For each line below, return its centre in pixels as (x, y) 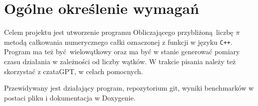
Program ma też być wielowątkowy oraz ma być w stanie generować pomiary (122, 52)
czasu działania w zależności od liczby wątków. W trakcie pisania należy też (120, 61)
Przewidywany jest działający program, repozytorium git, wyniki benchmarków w (129, 88)
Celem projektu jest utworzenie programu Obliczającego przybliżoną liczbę (119, 32)
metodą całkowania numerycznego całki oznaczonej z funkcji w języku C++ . (118, 42)
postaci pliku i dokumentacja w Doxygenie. (70, 97)
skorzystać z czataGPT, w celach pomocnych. (74, 71)
